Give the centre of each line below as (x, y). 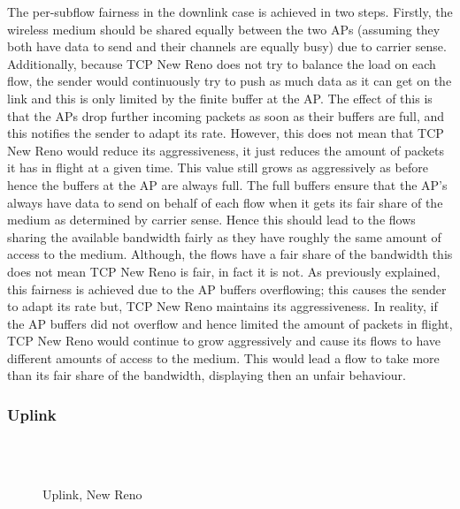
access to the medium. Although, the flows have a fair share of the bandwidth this (230, 254)
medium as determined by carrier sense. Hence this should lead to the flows (211, 220)
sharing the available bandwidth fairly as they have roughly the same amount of (224, 236)
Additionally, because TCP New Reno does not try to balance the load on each (222, 63)
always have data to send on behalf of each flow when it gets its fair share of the (225, 202)
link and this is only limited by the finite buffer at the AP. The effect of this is (220, 98)
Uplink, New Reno (92, 494)
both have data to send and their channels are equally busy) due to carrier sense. (227, 46)
